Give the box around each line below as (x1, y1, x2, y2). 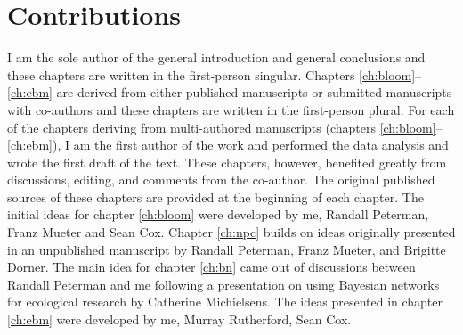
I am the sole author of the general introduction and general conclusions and (7, 48, 426, 67)
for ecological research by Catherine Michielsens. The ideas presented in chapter (7, 292, 443, 311)
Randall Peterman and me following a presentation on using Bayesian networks (7, 274, 440, 293)
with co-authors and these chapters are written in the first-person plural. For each (7, 100, 455, 118)
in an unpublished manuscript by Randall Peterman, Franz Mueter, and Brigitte (7, 240, 446, 258)
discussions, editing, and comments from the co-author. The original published (7, 170, 435, 189)
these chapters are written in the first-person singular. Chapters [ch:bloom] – (7, 65, 422, 84)
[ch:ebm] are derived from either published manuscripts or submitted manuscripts (7, 83, 452, 102)
